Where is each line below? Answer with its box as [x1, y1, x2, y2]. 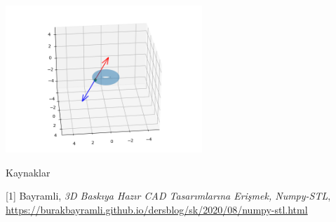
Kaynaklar [6, 165, 51, 179]
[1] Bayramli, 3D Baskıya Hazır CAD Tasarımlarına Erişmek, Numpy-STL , [6, 188, 331, 203]
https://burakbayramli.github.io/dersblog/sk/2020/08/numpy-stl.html [6, 202, 308, 216]
